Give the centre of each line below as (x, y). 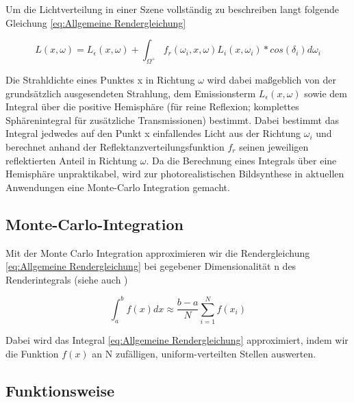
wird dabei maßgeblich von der (271, 79)
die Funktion (32, 353)
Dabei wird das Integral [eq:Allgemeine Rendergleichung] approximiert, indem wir (177, 340)
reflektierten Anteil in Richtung (72, 160)
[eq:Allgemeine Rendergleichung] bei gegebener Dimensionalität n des (151, 266)
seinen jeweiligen (274, 146)
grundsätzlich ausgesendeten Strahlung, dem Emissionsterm (131, 93)
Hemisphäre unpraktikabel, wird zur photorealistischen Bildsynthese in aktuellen (175, 174)
